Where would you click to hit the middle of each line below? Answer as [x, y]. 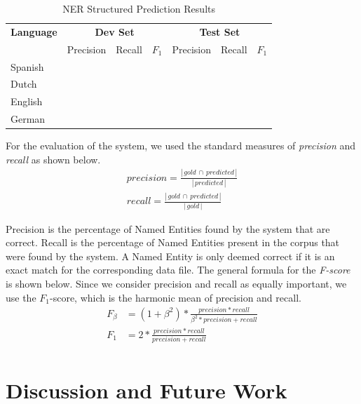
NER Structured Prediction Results [139, 8]
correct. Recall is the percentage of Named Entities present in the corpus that [173, 242]
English [27, 101]
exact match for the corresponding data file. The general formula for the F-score [178, 270]
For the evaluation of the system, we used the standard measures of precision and [181, 146]
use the [21, 297]
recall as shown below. [53, 159]
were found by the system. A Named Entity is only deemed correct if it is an [170, 256]
